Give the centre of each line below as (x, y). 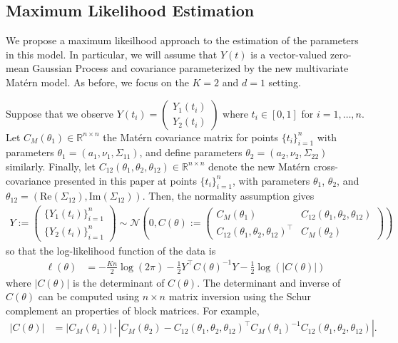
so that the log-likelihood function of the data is (111, 250)
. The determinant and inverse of (269, 282)
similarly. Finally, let (51, 166)
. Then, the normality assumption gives (228, 196)
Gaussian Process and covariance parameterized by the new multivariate (190, 68)
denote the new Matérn (259, 166)
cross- (326, 166)
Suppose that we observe (60, 113)
